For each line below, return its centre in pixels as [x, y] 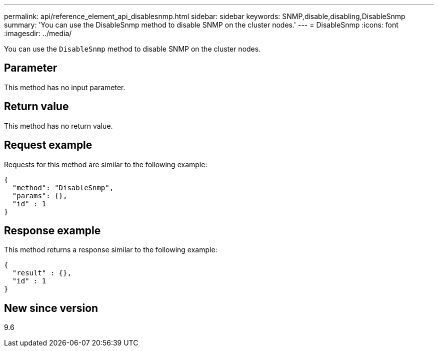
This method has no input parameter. [65, 87]
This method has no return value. [58, 126]
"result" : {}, [42, 273]
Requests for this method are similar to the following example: [106, 164]
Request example [48, 145]
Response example [52, 230]
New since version [51, 308]
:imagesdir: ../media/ [38, 33]
